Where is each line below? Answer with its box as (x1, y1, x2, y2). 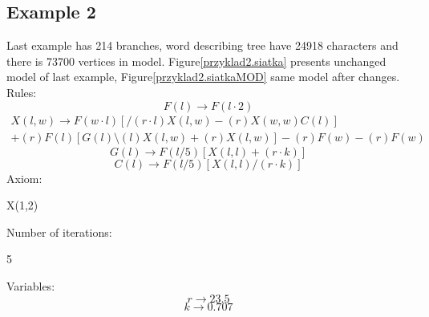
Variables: (6, 278, 55, 295)
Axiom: (6, 169, 42, 186)
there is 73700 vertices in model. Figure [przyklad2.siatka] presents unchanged (6, 52, 387, 69)
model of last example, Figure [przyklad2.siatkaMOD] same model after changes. (6, 68, 400, 85)
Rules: (6, 83, 37, 100)
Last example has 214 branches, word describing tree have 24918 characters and (6, 37, 399, 54)
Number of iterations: (6, 223, 112, 240)
